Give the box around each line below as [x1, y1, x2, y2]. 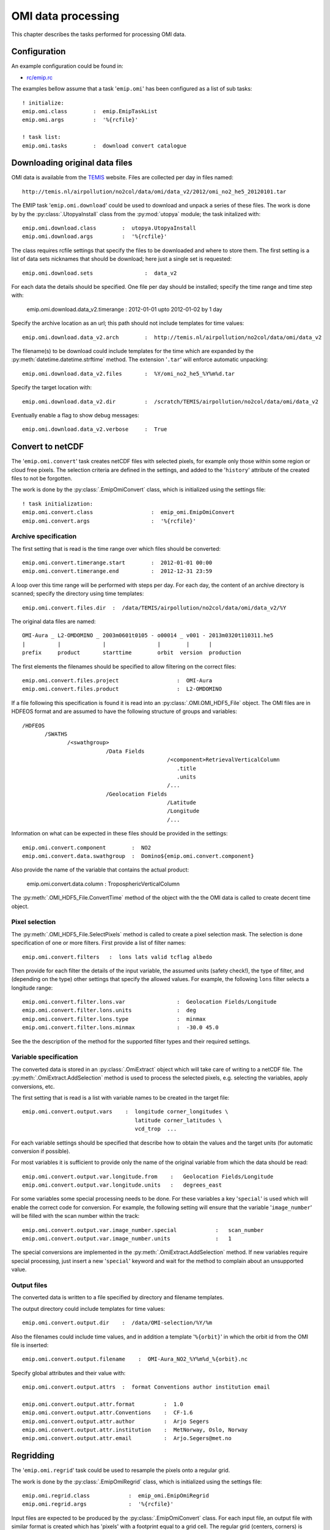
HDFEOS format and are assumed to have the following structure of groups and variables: [11, 707, 238, 715]
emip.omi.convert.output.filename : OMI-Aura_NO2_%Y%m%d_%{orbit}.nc [22, 1356, 248, 1363]
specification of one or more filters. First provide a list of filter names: [11, 939, 186, 947]
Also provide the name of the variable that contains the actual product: [11, 866, 189, 873]
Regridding [11, 1450, 55, 1461]
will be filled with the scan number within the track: [11, 1212, 140, 1220]
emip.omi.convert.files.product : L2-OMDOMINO [22, 685, 222, 693]
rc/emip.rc [26, 73, 53, 81]
